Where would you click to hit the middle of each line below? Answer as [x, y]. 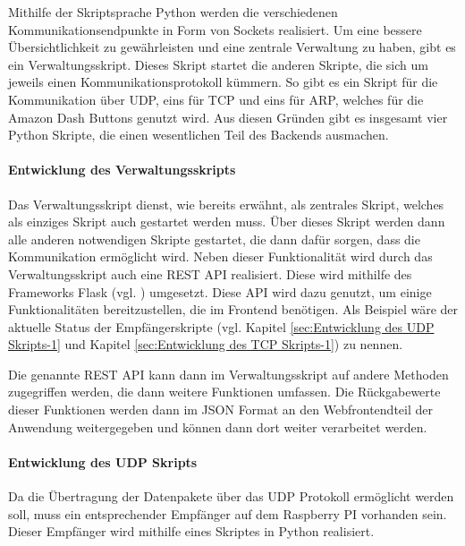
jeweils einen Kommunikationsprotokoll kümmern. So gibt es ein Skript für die [223, 82]
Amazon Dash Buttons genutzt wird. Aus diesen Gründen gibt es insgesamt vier [228, 117]
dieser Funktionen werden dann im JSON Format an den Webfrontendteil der [220, 409]
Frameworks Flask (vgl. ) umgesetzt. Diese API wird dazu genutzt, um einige [220, 291]
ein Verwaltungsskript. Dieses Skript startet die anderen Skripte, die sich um [218, 64]
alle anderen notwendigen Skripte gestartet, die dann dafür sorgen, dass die [214, 239]
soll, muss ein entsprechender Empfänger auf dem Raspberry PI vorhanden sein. [228, 513]
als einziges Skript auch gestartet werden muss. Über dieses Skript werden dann [227, 222]
